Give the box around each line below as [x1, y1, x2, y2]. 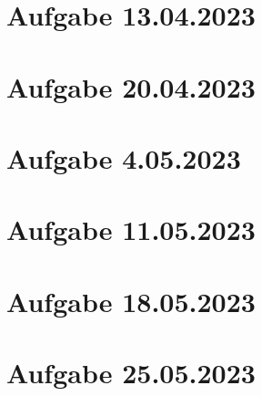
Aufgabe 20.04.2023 [6, 68, 256, 105]
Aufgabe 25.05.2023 [6, 354, 256, 391]
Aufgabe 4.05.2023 [6, 139, 241, 176]
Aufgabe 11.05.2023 [6, 211, 256, 248]
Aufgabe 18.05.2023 [6, 282, 256, 319]
